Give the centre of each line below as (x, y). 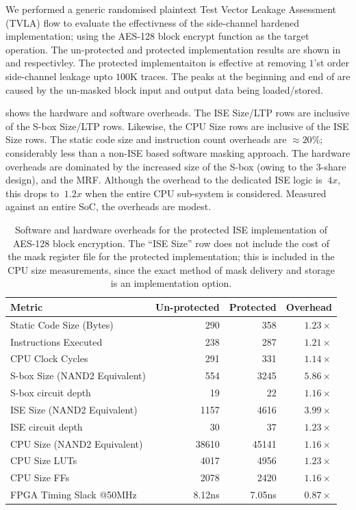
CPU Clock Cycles (49, 358)
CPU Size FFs (40, 477)
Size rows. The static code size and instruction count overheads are (146, 139)
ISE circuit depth (47, 426)
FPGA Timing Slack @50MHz (74, 495)
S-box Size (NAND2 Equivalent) (78, 375)
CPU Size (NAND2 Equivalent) (77, 443)
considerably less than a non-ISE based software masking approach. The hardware (178, 152)
